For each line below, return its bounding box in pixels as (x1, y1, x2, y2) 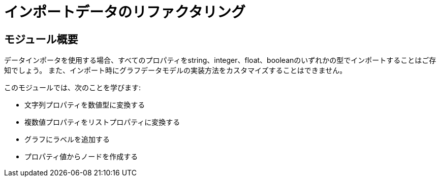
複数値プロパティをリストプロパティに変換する (24, 118, 180, 127)
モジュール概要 (4, 32, 78, 46)
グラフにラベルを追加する (24, 135, 110, 144)
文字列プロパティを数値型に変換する (24, 100, 145, 110)
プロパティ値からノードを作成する (24, 152, 138, 161)
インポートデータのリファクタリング (4, 4, 245, 21)
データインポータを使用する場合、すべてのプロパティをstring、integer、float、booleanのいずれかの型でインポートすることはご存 (4, 56, 436, 65)
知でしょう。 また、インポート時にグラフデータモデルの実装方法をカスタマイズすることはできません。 (4, 66, 347, 75)
